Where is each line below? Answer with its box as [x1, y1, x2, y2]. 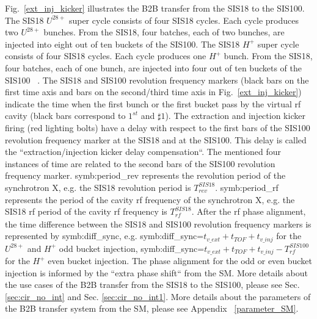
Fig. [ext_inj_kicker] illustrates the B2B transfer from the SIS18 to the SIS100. [5, 2, 305, 14]
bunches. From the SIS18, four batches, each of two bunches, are [43, 26, 285, 38]
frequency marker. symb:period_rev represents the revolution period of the [5, 169, 286, 182]
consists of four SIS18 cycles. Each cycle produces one [5, 49, 206, 62]
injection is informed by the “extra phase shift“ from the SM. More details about [5, 266, 308, 279]
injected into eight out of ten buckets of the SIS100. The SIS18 [5, 37, 240, 50]
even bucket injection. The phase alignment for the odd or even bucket [48, 254, 312, 267]
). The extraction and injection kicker [165, 109, 305, 122]
